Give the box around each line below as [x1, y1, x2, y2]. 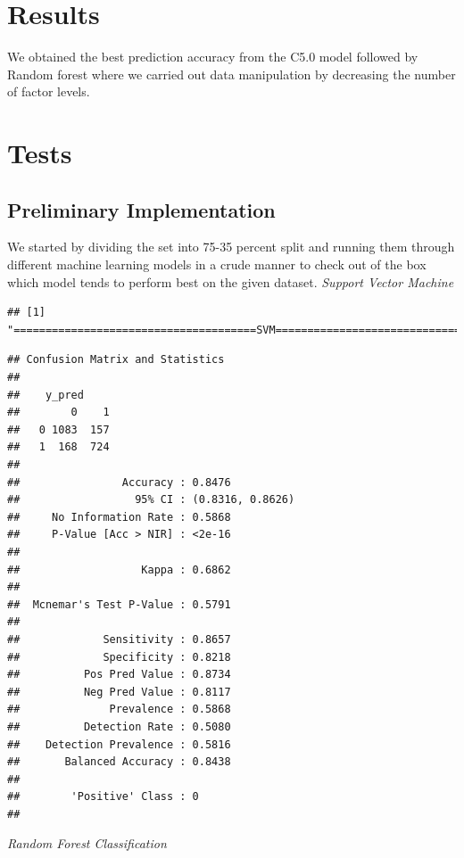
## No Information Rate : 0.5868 [7, 510, 231, 524]
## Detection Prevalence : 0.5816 [7, 738, 231, 751]
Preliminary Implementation [7, 195, 276, 223]
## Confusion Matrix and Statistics [7, 353, 225, 367]
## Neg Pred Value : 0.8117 [7, 685, 231, 698]
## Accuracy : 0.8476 [7, 475, 231, 489]
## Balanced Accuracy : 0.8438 [7, 755, 231, 769]
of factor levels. [7, 82, 90, 101]
